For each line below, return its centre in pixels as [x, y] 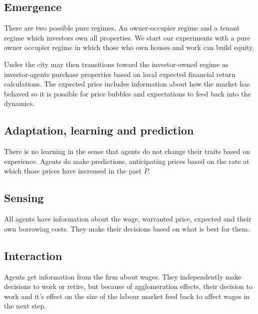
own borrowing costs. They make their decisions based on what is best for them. [127, 228]
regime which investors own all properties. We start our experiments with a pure [127, 37]
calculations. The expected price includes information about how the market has [127, 84]
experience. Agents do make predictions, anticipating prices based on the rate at [127, 161]
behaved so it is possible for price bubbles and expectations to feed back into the [128, 93]
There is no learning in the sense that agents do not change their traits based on [127, 151]
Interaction [33, 255]
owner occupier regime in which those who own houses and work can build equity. [129, 47]
